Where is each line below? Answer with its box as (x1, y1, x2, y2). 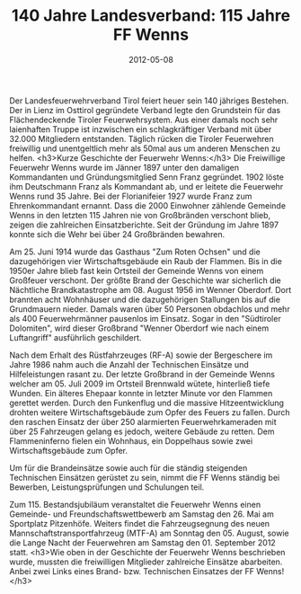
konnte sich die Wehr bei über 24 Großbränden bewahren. (9, 228, 226, 239)
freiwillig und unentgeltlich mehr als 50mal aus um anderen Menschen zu (9, 143, 281, 154)
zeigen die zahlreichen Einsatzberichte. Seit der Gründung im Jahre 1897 (9, 219, 279, 230)
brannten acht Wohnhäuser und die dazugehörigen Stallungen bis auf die (9, 294, 281, 305)
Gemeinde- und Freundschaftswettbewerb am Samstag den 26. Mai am (9, 509, 274, 519)
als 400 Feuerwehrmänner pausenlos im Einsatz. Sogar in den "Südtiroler (9, 313, 281, 324)
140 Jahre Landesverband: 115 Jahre (12, 5, 290, 26)
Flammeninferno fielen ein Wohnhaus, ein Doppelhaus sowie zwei (9, 435, 253, 446)
